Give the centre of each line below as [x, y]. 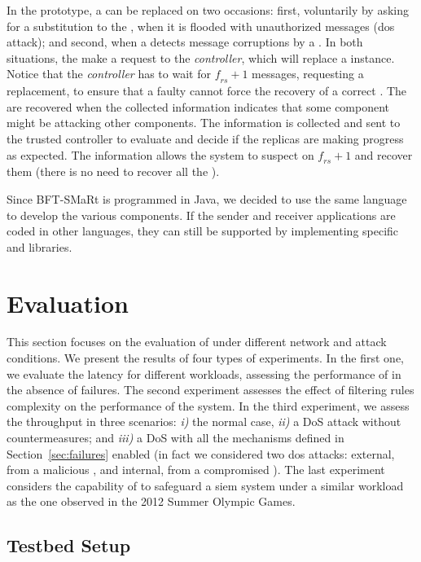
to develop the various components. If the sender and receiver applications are [201, 215]
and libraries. [39, 246]
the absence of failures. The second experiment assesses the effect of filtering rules [210, 390]
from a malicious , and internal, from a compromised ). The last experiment [196, 470]
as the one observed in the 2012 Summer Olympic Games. [151, 501]
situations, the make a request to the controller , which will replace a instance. [201, 57]
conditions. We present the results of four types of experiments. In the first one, [206, 358]
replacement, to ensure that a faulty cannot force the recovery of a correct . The [207, 91]
